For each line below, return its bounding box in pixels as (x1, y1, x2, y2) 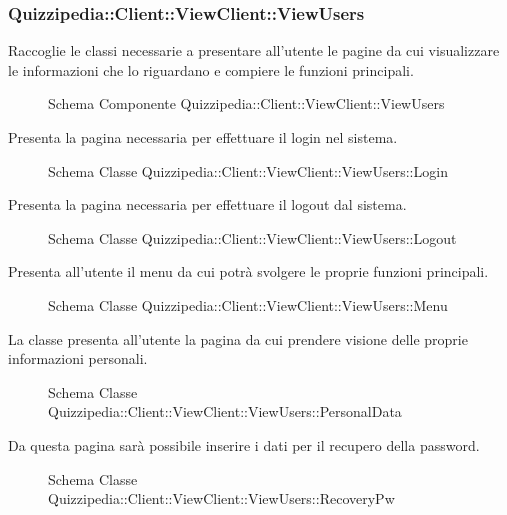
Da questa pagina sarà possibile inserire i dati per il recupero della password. (8, 434, 480, 455)
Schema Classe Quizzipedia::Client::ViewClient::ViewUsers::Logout (48, 227, 457, 248)
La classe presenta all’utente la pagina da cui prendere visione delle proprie (8, 328, 468, 349)
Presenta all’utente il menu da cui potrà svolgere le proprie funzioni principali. (8, 261, 489, 282)
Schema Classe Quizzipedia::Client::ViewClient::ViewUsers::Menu (48, 294, 448, 315)
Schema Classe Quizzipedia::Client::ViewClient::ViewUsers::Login (48, 160, 448, 181)
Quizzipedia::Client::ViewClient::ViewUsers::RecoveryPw (48, 488, 395, 509)
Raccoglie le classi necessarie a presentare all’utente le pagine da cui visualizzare (8, 40, 500, 61)
